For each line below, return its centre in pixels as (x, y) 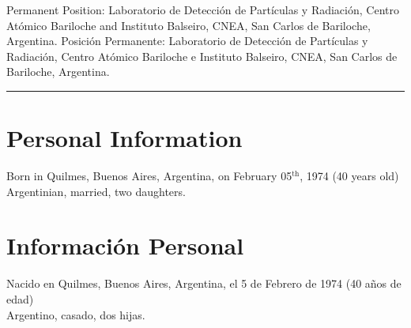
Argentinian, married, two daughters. (96, 191)
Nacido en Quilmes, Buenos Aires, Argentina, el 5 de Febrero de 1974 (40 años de (204, 283)
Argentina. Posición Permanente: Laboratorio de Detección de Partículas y (187, 41)
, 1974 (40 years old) (349, 176)
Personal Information (124, 138)
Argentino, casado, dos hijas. (76, 314)
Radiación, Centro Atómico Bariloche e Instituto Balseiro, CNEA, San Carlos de (202, 56)
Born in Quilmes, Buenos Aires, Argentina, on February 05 (149, 176)
